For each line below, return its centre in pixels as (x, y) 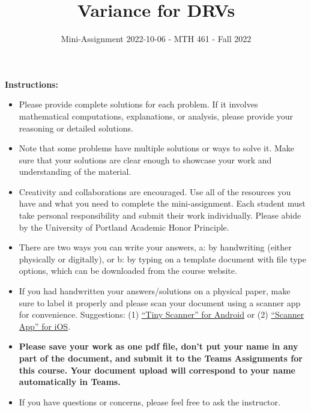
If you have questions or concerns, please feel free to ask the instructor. (149, 401)
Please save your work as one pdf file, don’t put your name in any (159, 346)
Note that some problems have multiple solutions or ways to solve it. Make (157, 148)
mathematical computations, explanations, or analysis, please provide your (156, 116)
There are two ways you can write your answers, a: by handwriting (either (155, 247)
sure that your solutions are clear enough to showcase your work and (145, 159)
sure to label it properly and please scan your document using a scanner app (160, 302)
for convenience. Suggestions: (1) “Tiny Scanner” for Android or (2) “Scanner (162, 314)
